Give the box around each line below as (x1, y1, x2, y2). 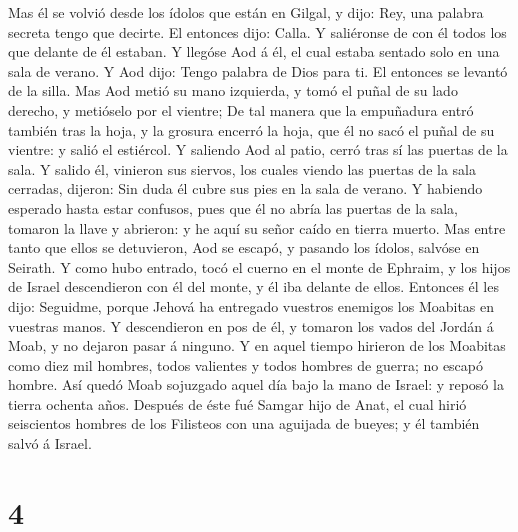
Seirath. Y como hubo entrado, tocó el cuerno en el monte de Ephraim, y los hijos (8, 256, 511, 277)
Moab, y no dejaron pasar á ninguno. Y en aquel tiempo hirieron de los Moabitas (8, 335, 506, 356)
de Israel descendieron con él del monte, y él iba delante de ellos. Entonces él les (8, 276, 499, 297)
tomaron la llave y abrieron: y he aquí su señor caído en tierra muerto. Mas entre (8, 217, 506, 238)
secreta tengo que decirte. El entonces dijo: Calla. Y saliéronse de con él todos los (8, 21, 507, 42)
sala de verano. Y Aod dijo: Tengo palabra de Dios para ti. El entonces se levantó (8, 60, 508, 81)
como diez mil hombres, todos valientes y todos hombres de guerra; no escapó (8, 354, 484, 375)
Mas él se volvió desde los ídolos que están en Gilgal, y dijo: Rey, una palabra (8, 2, 484, 22)
